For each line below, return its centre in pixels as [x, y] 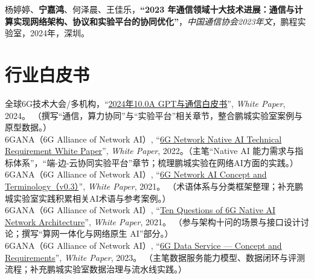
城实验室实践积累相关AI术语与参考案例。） [88, 198]
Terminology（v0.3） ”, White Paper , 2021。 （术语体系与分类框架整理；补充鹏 [154, 186]
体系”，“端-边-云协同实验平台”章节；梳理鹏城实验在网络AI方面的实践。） [155, 162]
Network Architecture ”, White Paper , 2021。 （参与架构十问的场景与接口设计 [153, 221]
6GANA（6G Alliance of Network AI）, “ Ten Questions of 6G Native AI [140, 210]
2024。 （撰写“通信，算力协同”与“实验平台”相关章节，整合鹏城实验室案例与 [154, 115]
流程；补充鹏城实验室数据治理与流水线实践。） [96, 269]
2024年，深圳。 [59, 33]
